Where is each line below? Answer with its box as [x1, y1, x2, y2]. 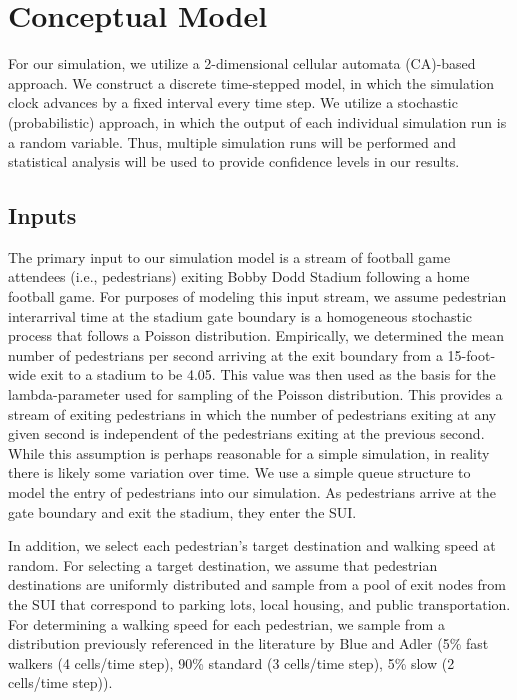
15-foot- [447, 344, 496, 365]
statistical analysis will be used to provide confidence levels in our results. [8, 151, 460, 172]
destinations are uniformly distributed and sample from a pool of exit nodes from [8, 574, 507, 595]
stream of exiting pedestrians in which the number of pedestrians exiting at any [8, 403, 497, 424]
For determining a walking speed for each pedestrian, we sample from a [8, 613, 445, 634]
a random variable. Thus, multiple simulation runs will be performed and [8, 131, 457, 152]
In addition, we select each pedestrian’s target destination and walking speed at [8, 535, 496, 556]
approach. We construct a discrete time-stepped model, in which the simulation [8, 72, 495, 93]
